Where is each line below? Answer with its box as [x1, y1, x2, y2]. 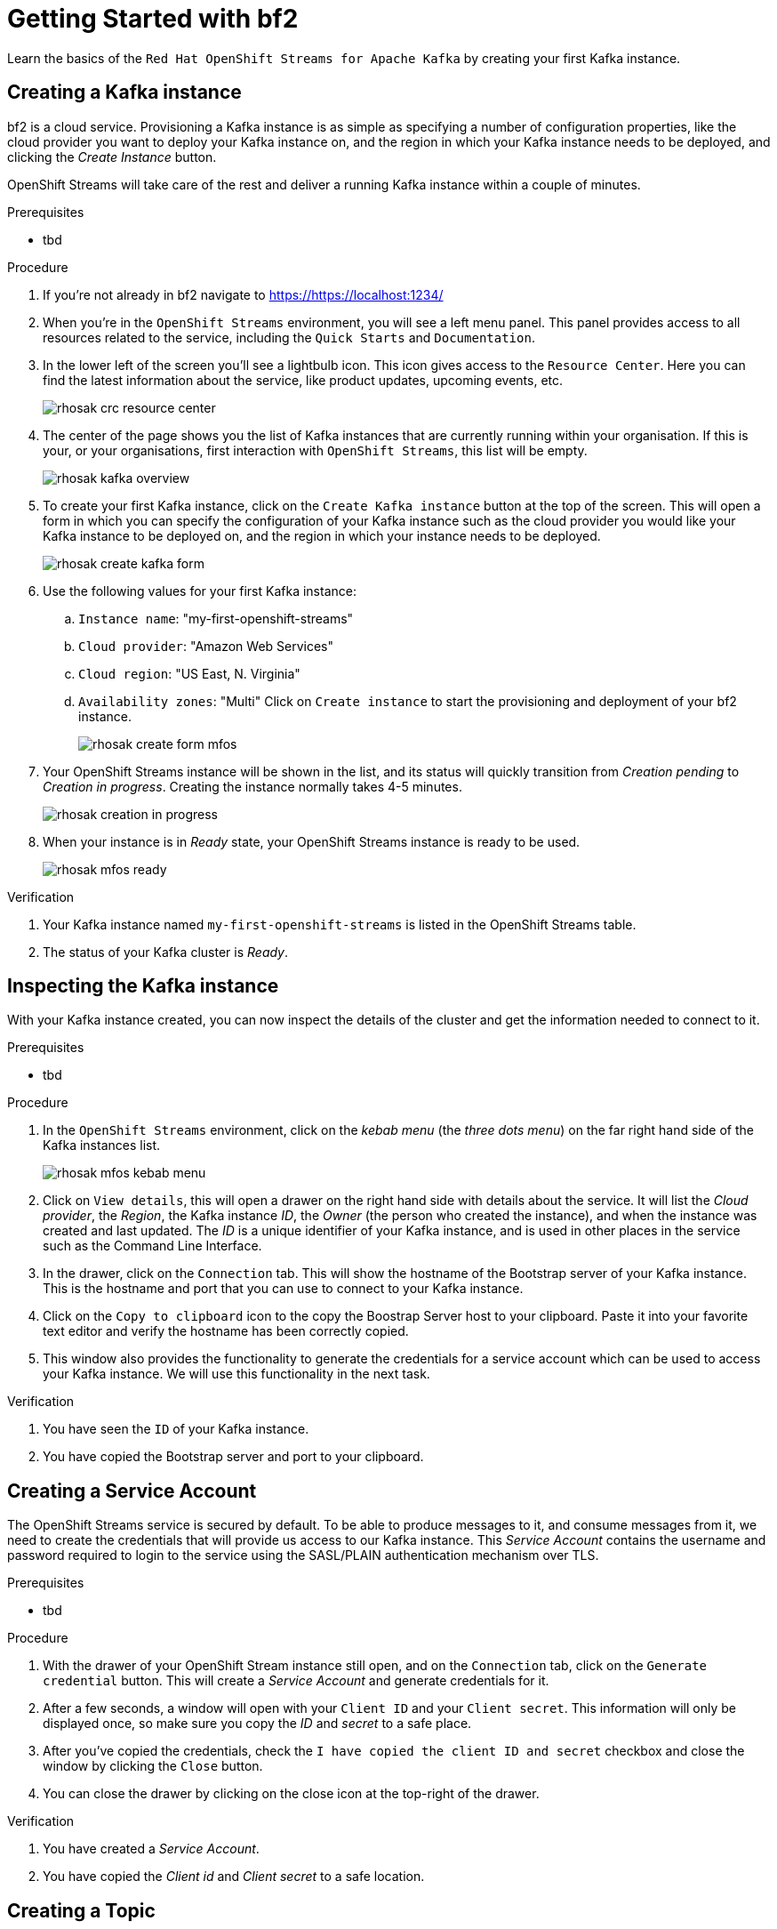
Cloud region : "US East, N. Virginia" [78, 665, 300, 681]
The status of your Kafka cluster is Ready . [43, 944, 289, 960]
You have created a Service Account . [43, 1841, 260, 1857]
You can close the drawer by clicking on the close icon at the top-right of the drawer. [43, 1786, 540, 1802]
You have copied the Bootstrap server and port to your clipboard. [43, 1449, 424, 1465]
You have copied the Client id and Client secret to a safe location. [43, 1869, 425, 1885]
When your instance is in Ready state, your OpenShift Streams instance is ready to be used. [43, 833, 581, 849]
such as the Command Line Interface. [43, 1238, 262, 1254]
